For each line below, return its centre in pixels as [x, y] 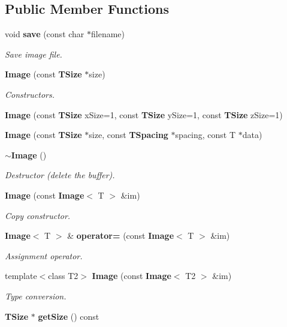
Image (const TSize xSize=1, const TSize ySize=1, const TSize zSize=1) [144, 114]
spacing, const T [206, 135]
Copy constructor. [38, 215]
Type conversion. [36, 295]
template [21, 276]
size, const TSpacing [129, 135]
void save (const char [45, 34]
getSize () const [69, 316]
